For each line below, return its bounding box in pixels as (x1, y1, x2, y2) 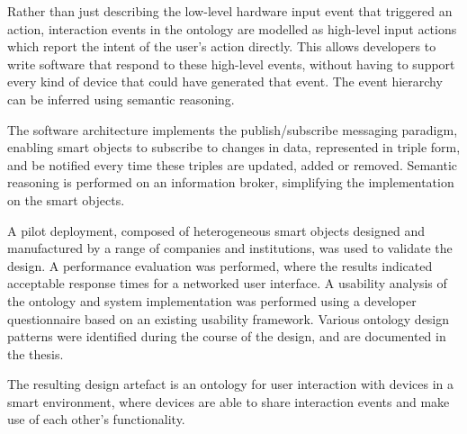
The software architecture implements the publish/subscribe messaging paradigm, (7, 120, 458, 139)
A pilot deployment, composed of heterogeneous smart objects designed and (7, 221, 426, 240)
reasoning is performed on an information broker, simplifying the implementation (7, 173, 454, 192)
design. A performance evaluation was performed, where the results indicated (7, 256, 433, 275)
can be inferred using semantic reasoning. (7, 89, 235, 108)
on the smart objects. (7, 190, 125, 209)
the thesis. (7, 344, 64, 363)
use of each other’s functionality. (7, 410, 185, 429)
